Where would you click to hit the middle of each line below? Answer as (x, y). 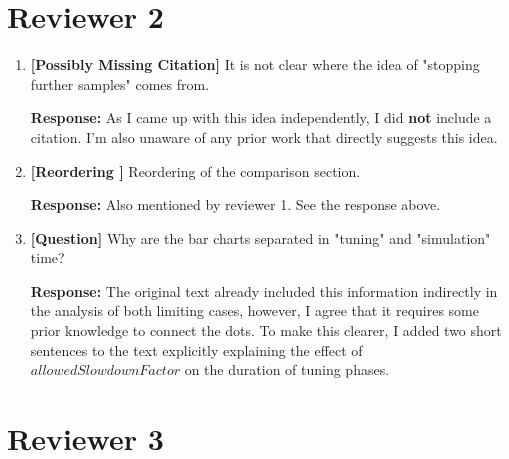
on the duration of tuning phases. (287, 369)
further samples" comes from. (120, 83)
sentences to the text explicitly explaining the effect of (196, 349)
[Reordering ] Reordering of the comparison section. (195, 170)
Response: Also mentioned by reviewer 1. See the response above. (235, 204)
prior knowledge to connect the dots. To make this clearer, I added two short (266, 330)
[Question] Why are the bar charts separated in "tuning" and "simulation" (260, 237)
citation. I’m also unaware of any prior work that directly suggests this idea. (264, 136)
